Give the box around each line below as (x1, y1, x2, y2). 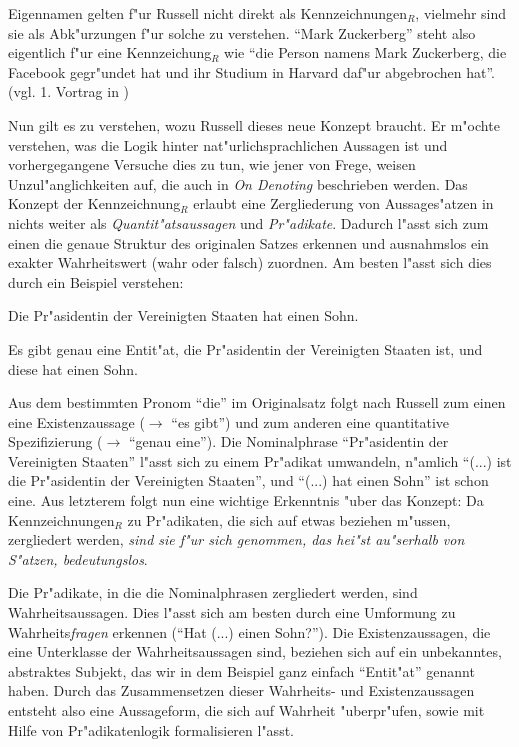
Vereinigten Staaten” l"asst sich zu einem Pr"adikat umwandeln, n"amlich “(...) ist (8, 450, 512, 471)
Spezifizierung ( (8, 431, 103, 452)
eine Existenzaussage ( (8, 411, 145, 432)
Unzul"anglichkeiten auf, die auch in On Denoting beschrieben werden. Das (8, 173, 468, 194)
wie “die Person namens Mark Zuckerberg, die (224, 42, 507, 63)
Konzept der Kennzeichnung (8, 193, 181, 214)
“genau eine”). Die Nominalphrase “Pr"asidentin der (128, 431, 449, 452)
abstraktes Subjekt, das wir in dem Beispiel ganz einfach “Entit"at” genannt (8, 660, 475, 681)
